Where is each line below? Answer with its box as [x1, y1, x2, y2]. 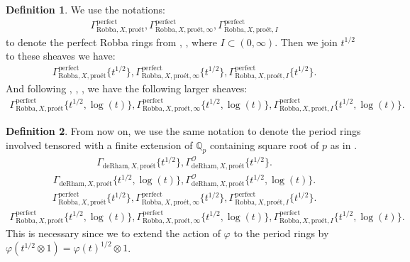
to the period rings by [233, 226, 329, 241]
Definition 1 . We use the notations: [6, 2, 165, 16]
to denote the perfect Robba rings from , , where [6, 34, 217, 49]
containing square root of [209, 137, 319, 152]
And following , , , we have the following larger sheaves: [6, 81, 248, 96]
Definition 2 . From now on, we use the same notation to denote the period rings [6, 124, 361, 138]
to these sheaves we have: [6, 48, 116, 63]
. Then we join [275, 34, 338, 49]
